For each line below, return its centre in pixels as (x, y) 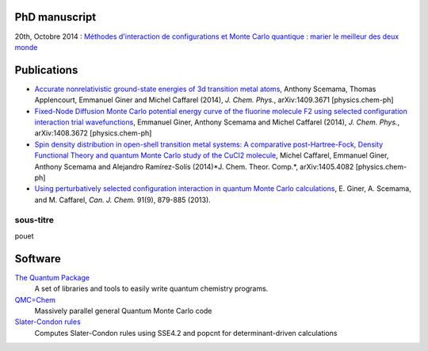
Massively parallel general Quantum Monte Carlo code (123, 311)
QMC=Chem (35, 299)
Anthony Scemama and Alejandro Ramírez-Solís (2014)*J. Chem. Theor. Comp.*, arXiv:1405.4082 (194, 166)
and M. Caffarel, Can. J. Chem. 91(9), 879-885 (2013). (123, 200)
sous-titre (34, 220)
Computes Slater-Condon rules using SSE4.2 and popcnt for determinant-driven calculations (186, 333)
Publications (46, 70)
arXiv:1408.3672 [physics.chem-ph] (93, 133)
